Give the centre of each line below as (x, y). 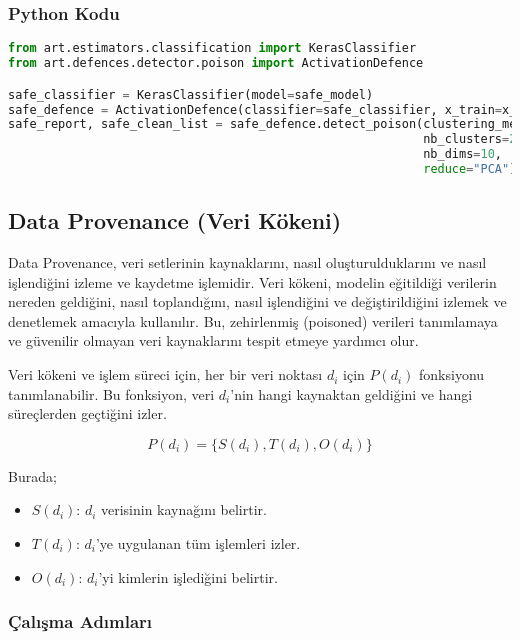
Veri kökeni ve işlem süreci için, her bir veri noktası (165, 374)
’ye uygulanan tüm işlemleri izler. (198, 543)
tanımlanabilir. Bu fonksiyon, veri (111, 393)
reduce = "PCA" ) (470, 169)
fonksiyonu (452, 374)
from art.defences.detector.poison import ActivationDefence (216, 63)
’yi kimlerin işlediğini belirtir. (188, 576)
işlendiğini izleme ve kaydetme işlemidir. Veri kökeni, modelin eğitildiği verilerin (252, 281)
